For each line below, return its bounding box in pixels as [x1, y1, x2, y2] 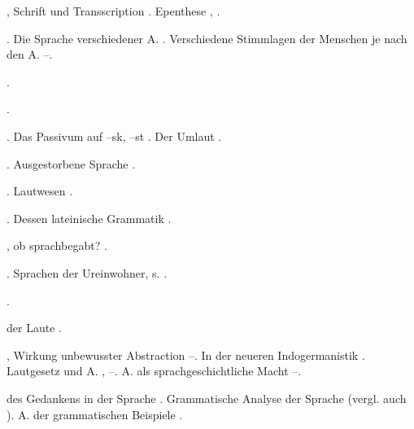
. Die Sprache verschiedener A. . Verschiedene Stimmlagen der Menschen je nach [7, 29, 407, 46]
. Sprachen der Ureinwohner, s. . [7, 264, 168, 281]
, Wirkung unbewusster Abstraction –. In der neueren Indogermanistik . [7, 346, 365, 363]
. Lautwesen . [7, 182, 73, 199]
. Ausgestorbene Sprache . [7, 155, 136, 172]
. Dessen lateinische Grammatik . [7, 209, 172, 226]
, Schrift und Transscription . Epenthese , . [7, 2, 220, 19]
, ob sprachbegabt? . [7, 237, 107, 254]
